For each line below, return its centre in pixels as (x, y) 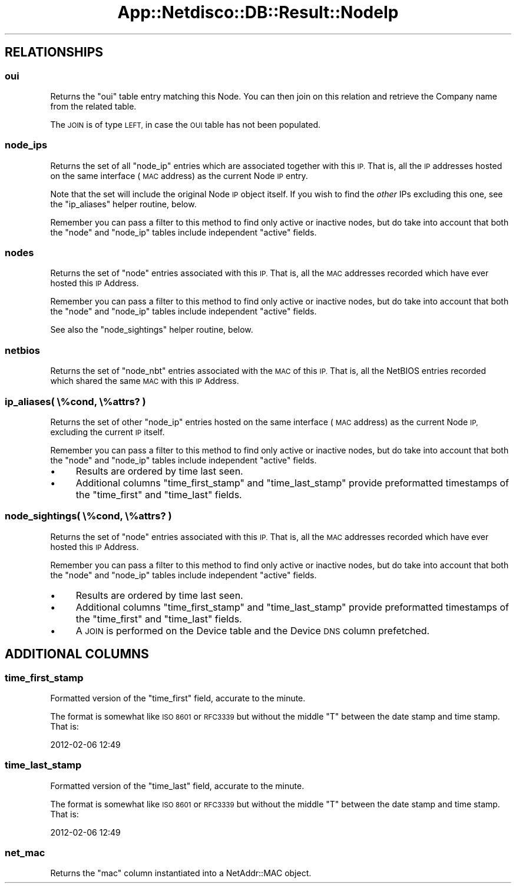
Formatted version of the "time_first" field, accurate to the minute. (178, 698)
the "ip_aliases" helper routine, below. (123, 204)
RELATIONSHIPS (54, 52)
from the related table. (93, 106)
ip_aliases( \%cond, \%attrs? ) (75, 401)
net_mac (25, 853)
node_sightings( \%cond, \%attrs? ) (88, 516)
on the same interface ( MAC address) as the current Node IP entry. (179, 175)
